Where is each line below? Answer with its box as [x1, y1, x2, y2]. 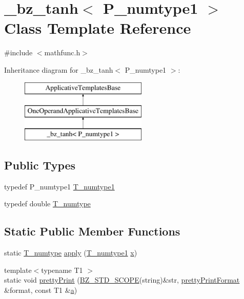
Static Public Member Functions [4, 223, 180, 239]
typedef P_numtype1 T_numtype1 [4, 181, 115, 191]
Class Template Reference [4, 17, 191, 38]
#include [4, 47, 33, 58]
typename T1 [41, 264, 83, 275]
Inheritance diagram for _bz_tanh [4, 64, 113, 75]
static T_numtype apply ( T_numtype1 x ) [4, 247, 137, 258]
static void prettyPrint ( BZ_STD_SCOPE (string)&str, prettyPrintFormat [4, 274, 240, 285]
